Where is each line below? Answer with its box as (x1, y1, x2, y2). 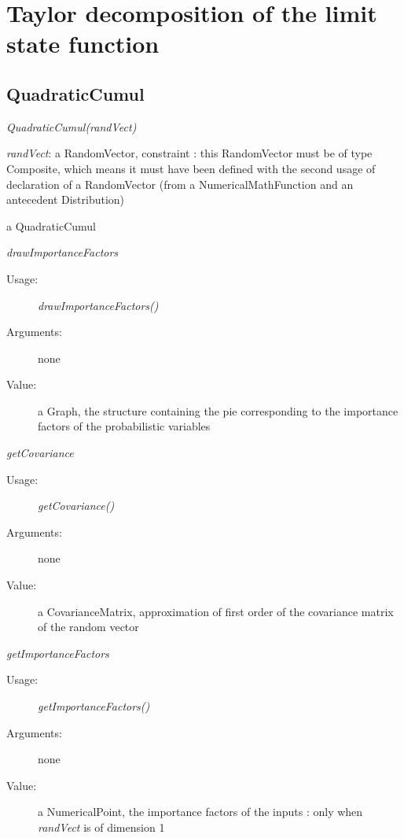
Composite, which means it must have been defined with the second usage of (6, 160, 376, 176)
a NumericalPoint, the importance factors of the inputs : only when (38, 803, 363, 820)
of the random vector (38, 618, 139, 635)
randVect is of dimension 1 (38, 818, 165, 835)
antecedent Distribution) (6, 191, 125, 208)
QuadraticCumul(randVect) (6, 118, 137, 135)
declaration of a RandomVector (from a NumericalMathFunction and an (6, 175, 354, 192)
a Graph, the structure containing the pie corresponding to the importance (38, 402, 398, 419)
